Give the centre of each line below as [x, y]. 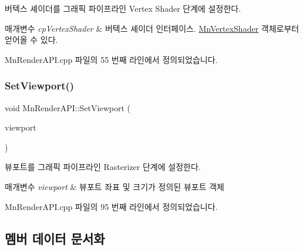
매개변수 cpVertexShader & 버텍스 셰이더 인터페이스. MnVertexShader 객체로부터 [152, 28]
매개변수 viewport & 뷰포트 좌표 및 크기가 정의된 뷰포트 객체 [115, 186]
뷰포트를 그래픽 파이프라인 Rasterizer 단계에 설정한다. [103, 167]
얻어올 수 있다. [31, 40]
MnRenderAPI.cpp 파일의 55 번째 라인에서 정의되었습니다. [111, 59]
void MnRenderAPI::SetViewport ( [68, 107]
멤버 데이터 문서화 [55, 238]
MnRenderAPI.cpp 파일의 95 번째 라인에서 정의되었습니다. [111, 206]
